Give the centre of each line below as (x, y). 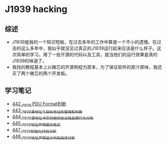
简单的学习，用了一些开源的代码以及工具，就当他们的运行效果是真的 (87, 54)
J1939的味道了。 (29, 61)
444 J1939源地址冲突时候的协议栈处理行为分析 (53, 117)
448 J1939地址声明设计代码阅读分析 (44, 137)
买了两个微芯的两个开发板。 (41, 73)
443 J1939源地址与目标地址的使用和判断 (47, 111)
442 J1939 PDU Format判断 (39, 104)
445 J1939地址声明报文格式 (36, 124)
